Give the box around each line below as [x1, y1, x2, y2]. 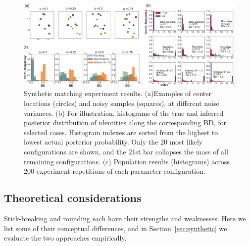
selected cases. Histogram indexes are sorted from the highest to [24, 127, 218, 137]
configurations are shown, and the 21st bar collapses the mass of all [24, 147, 228, 157]
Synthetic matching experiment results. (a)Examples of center [24, 88, 211, 98]
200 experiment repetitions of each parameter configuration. [24, 166, 205, 176]
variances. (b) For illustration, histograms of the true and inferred [24, 107, 224, 118]
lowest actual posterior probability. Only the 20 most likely [24, 137, 203, 147]
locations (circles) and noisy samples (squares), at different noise [24, 98, 219, 108]
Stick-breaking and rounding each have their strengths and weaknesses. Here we [4, 213, 246, 223]
